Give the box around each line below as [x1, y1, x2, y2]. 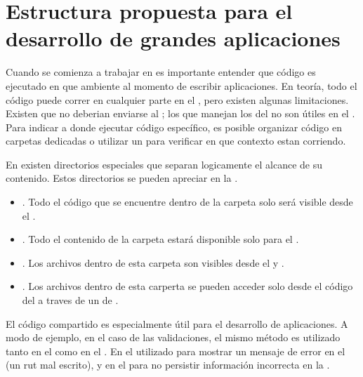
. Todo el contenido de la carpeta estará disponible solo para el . [22, 232, 299, 246]
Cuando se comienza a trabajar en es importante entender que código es [6, 65, 316, 79]
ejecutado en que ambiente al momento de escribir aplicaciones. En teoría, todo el [6, 78, 357, 93]
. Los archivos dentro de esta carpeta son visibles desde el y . [22, 255, 284, 270]
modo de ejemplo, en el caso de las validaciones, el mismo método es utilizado [6, 330, 341, 345]
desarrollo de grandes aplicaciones [6, 24, 341, 53]
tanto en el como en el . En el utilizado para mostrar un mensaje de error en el [6, 343, 345, 358]
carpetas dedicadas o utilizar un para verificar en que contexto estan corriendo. [6, 133, 346, 148]
